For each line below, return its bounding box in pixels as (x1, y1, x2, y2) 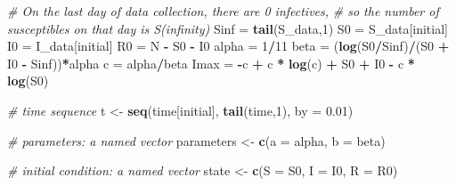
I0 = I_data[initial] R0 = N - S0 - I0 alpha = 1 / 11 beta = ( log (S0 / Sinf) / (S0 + (7, 36, 450, 55)
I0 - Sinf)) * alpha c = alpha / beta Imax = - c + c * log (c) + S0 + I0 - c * (7, 53, 415, 72)
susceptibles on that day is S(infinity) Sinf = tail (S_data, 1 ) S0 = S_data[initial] (7, 19, 448, 37)
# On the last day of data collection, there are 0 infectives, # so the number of (7, 2, 439, 20)
